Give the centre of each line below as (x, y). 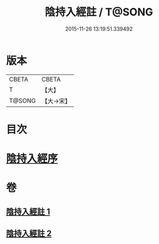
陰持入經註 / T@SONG (99, 12)
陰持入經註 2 (29, 234)
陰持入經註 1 (28, 211)
